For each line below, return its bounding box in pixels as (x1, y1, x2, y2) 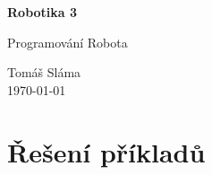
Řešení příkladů (7, 133, 206, 170)
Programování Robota (7, 32, 128, 51)
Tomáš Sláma (7, 63, 81, 82)
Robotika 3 (7, 3, 78, 21)
